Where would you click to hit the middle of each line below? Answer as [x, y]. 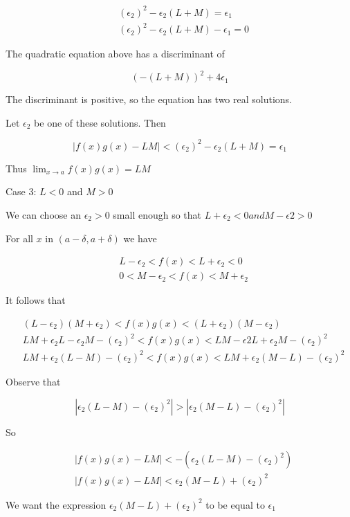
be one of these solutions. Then [100, 122]
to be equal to [235, 504]
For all [19, 238]
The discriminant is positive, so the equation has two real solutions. [149, 99]
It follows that [36, 300]
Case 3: [21, 191]
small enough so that [157, 215]
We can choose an [43, 215]
